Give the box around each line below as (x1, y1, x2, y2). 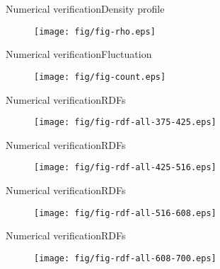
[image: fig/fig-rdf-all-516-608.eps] (34, 208, 216, 218)
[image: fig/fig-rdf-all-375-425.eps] (34, 117, 216, 128)
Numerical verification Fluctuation (6, 47, 152, 61)
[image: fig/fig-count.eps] (34, 71, 166, 82)
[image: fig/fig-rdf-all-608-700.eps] (34, 253, 216, 263)
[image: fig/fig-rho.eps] (34, 26, 156, 37)
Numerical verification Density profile (6, 1, 165, 16)
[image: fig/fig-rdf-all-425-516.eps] (34, 162, 216, 173)
